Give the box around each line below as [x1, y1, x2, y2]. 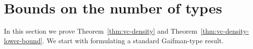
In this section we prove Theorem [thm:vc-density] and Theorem [4, 26, 197, 36]
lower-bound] [4, 35, 43, 45]
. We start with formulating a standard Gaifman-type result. [42, 35, 224, 45]
